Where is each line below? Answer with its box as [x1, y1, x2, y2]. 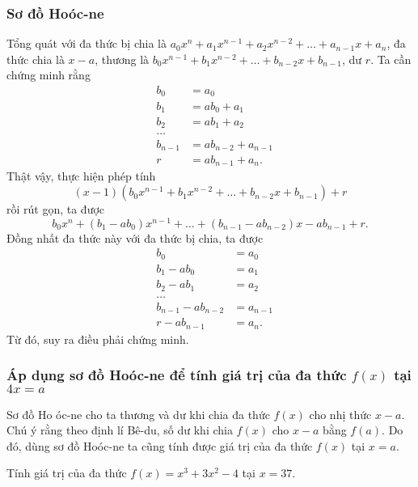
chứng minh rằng [6, 66, 91, 83]
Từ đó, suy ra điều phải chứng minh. [6, 330, 189, 347]
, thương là [95, 50, 150, 67]
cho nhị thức [309, 405, 372, 422]
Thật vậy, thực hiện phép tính [6, 167, 156, 184]
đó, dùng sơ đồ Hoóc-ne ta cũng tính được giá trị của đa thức [6, 437, 313, 454]
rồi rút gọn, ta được [6, 201, 105, 218]
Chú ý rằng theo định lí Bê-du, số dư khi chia [6, 421, 233, 438]
